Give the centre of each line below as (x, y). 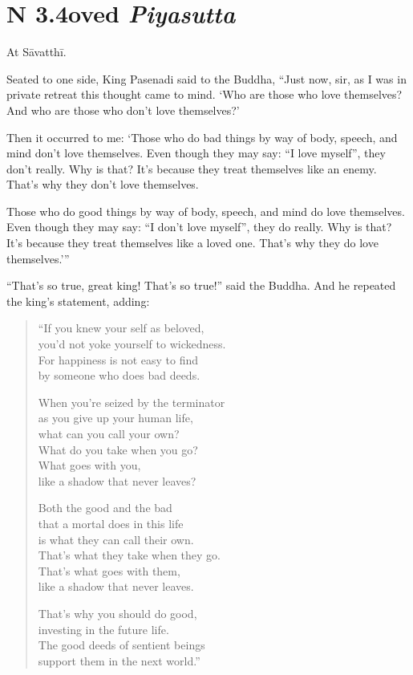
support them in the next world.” (119, 660)
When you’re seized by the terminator (132, 402)
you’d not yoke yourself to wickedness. (132, 344)
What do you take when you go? (118, 449)
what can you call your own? (109, 433)
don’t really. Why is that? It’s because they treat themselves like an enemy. (192, 168)
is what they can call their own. (116, 539)
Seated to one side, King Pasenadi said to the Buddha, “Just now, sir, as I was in (206, 78)
